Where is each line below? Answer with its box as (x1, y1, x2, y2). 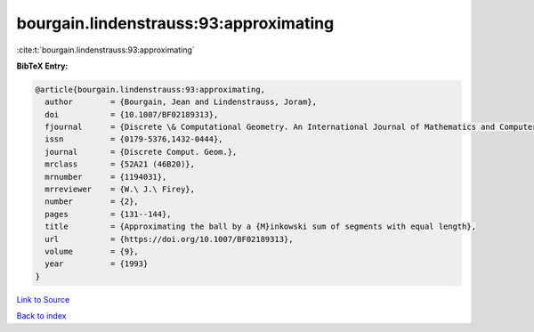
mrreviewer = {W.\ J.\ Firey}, (44, 184, 196, 195)
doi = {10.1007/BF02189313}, (44, 109, 219, 119)
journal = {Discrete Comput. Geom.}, (44, 147, 238, 157)
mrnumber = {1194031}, (44, 172, 167, 182)
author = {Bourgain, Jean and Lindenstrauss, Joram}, (44, 97, 318, 107)
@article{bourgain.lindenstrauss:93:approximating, (35, 85, 266, 94)
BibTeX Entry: (16, 61, 69, 71)
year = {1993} (44, 259, 149, 269)
